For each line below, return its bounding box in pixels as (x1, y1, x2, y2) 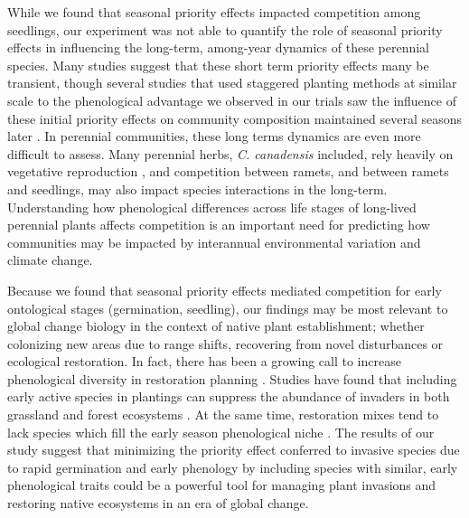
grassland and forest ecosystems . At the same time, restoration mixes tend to (7, 405, 439, 424)
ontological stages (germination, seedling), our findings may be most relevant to (7, 298, 448, 317)
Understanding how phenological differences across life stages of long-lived (7, 197, 417, 216)
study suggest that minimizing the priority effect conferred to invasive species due (7, 440, 460, 459)
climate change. (7, 250, 93, 269)
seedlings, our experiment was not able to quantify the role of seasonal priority (7, 20, 443, 39)
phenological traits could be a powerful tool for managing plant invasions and (7, 476, 436, 494)
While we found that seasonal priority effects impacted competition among (7, 3, 421, 21)
